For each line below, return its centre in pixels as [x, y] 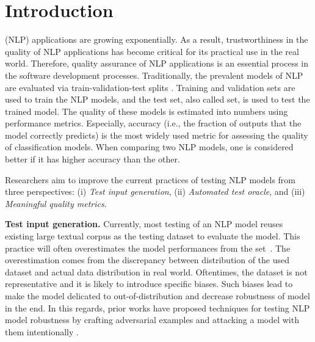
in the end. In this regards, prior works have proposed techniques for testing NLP [157, 307]
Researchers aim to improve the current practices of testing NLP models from [150, 179]
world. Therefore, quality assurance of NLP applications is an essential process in [157, 63]
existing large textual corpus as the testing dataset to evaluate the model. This [153, 236]
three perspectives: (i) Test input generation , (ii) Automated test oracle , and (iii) [155, 191]
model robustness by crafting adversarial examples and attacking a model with [152, 320]
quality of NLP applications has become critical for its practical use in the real [152, 51]
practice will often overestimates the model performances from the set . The [148, 248]
